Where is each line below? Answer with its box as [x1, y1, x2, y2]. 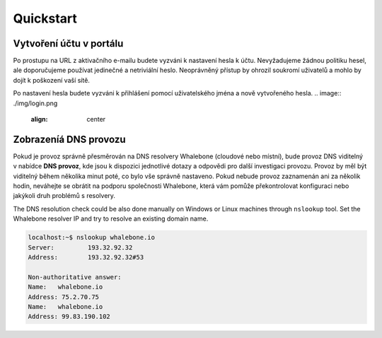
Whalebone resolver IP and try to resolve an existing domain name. [13, 214, 209, 223]
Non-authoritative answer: [28, 273, 122, 281]
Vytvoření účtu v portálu [13, 37, 124, 49]
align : [30, 115, 48, 124]
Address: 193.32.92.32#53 [28, 253, 144, 262]
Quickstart [13, 11, 78, 26]
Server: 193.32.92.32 [28, 243, 133, 251]
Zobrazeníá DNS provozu [13, 133, 127, 145]
